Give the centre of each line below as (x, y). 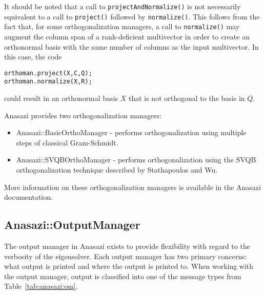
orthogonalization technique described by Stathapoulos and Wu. (117, 170)
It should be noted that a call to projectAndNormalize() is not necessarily (123, 6)
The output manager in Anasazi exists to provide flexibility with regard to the (127, 246)
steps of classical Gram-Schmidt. (67, 142)
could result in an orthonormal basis (61, 98)
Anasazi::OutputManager (72, 225)
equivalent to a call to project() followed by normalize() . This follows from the (132, 16)
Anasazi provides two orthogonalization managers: (83, 115)
